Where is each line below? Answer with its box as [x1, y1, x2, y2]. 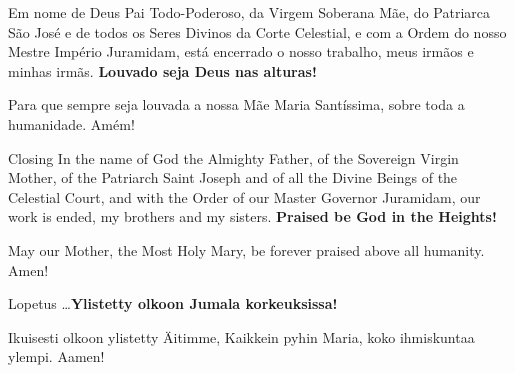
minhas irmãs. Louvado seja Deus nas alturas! [8, 60, 317, 81]
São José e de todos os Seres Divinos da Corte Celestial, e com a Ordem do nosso [8, 21, 507, 42]
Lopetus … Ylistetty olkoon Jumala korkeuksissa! [8, 293, 338, 314]
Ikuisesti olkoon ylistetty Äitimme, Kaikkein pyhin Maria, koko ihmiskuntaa [8, 326, 475, 347]
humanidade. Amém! [8, 113, 135, 134]
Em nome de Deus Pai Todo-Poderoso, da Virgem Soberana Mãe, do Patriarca [8, 2, 490, 22]
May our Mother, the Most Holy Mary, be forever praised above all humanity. [8, 239, 485, 260]
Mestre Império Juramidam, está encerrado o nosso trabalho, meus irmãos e [8, 41, 474, 62]
